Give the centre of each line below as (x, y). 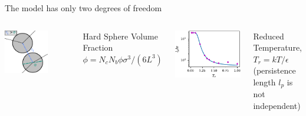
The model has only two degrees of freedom (83, 8)
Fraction (98, 47)
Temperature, (277, 47)
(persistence (274, 70)
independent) (277, 106)
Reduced (269, 36)
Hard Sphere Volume (120, 36)
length (264, 82)
